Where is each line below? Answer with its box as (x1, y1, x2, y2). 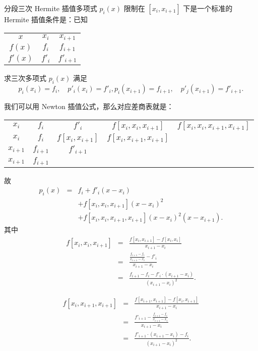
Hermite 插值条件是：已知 (4, 14, 88, 24)
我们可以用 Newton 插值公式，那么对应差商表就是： (4, 101, 174, 112)
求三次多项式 (4, 73, 46, 83)
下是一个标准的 (183, 3, 233, 13)
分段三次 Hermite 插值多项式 (4, 3, 97, 13)
